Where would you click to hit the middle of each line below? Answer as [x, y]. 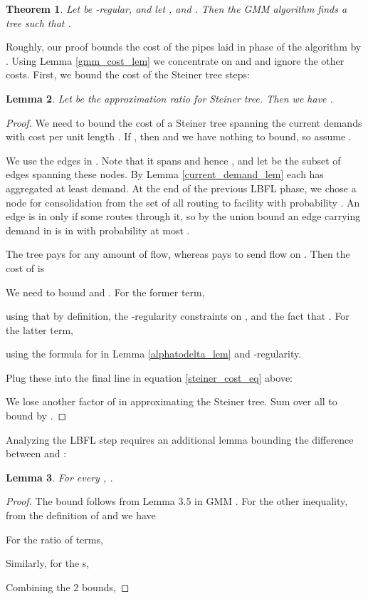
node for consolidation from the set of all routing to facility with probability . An [183, 202]
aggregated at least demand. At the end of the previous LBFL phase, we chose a [181, 188]
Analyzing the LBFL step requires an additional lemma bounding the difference [180, 439]
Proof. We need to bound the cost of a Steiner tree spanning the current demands [184, 122]
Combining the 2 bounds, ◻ [68, 587]
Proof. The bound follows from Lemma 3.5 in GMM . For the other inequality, [177, 501]
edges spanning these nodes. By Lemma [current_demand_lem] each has [165, 174]
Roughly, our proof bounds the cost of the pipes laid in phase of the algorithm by [184, 47]
